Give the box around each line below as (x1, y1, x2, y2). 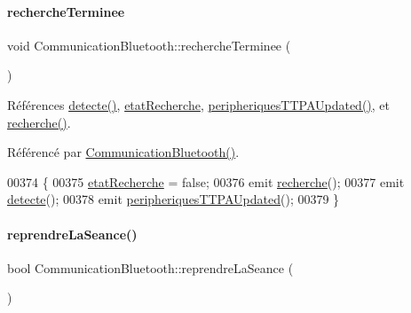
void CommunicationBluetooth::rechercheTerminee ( (7, 35, 291, 54)
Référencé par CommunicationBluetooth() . (7, 143, 240, 161)
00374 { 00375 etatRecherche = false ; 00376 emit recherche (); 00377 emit (7, 172, 405, 191)
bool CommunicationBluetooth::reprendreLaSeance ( (7, 258, 294, 277)
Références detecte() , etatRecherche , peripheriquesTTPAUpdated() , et (7, 95, 391, 113)
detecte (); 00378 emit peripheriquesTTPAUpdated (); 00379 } (7, 190, 340, 208)
